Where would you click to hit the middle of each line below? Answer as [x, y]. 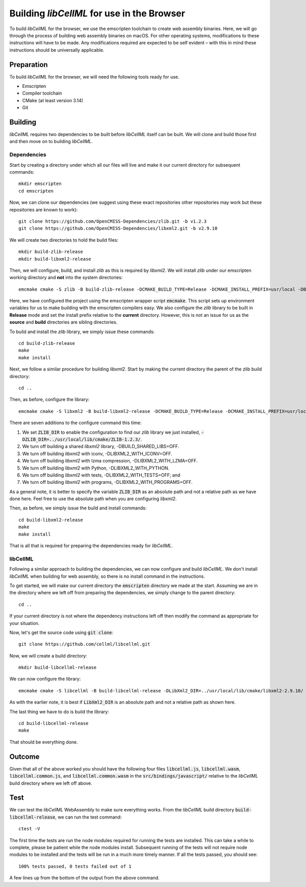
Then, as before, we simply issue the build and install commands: [78, 508]
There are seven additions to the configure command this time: [75, 423]
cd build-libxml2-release [51, 520]
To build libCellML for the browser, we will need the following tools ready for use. [94, 77]
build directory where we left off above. [51, 783]
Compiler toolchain [42, 93]
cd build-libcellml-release [54, 723]
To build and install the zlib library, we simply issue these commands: [82, 332]
